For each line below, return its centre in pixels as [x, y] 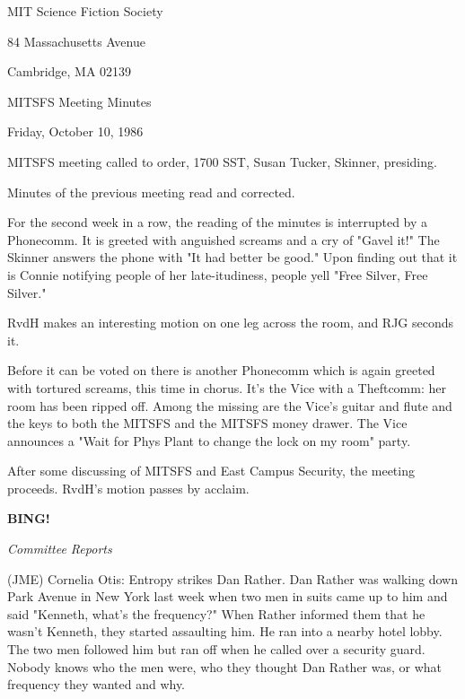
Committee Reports [60, 549]
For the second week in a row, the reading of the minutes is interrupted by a [218, 222]
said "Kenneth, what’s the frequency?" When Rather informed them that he [216, 613]
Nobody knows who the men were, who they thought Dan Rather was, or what [225, 666]
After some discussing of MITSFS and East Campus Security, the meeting [211, 471]
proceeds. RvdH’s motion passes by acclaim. [128, 488]
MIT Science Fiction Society [85, 11]
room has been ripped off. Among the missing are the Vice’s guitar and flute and [230, 405]
